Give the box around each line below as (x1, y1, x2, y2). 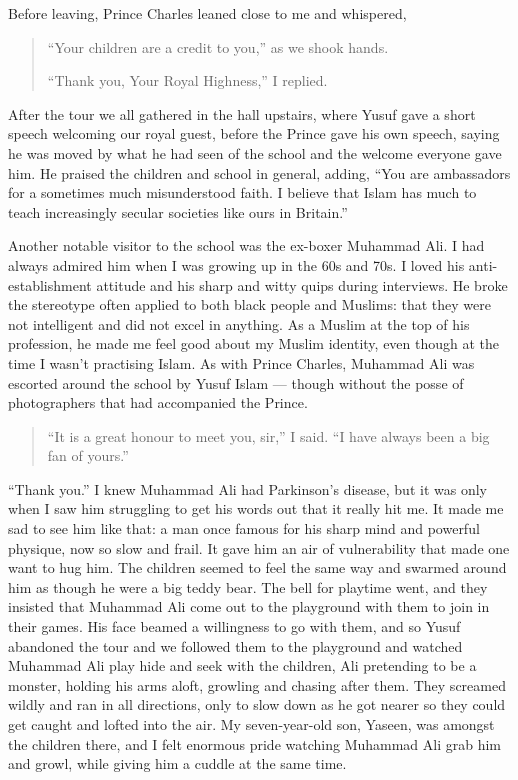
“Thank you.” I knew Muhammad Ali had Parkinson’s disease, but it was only (8, 478, 487, 499)
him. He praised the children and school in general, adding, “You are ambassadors (8, 162, 511, 183)
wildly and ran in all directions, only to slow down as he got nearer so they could (8, 694, 506, 715)
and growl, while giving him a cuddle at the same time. (8, 753, 347, 774)
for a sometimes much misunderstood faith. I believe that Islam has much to (8, 182, 477, 203)
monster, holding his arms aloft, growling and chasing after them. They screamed (8, 674, 506, 695)
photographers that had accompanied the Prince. (8, 392, 308, 413)
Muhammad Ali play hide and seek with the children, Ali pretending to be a (8, 655, 477, 676)
